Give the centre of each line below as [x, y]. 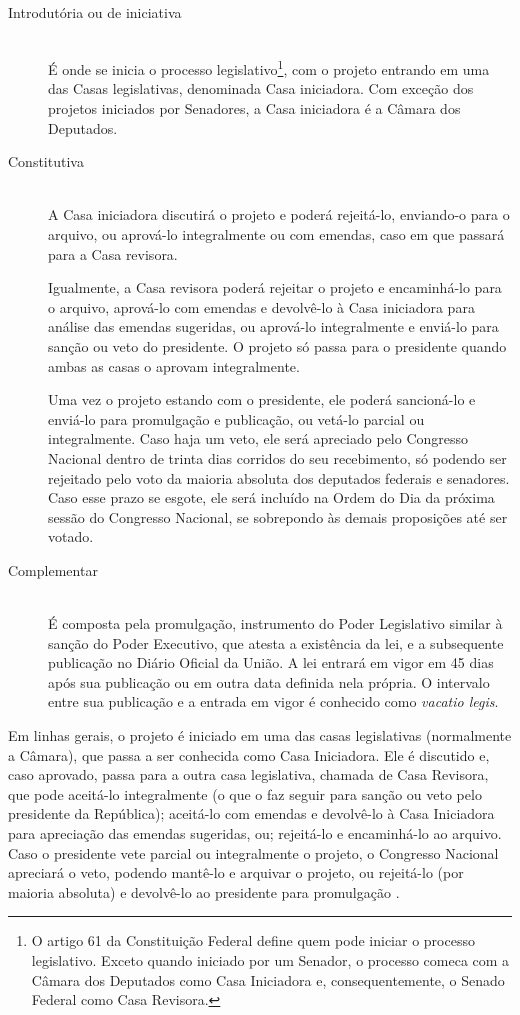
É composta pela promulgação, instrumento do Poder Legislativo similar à [275, 623]
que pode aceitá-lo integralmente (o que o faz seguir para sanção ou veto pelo [245, 793]
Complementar [53, 569]
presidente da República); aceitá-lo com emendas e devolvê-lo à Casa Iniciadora [251, 813]
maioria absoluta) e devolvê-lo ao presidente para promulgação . [204, 891]
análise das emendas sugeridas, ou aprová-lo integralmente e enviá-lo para [273, 326]
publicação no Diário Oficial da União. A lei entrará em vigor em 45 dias [271, 662]
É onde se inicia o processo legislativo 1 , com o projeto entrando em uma [269, 67]
